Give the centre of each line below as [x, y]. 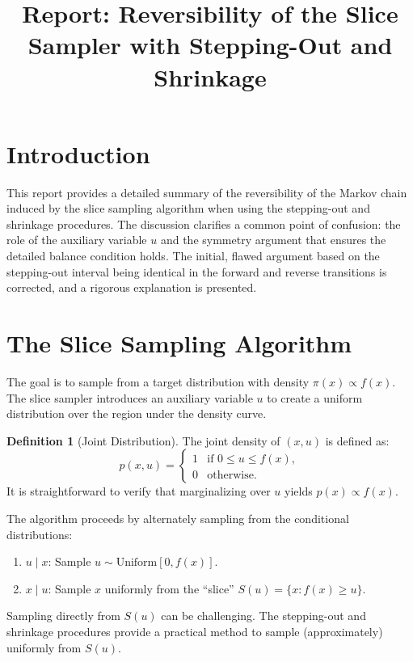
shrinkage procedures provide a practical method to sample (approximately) [195, 631]
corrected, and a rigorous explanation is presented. [132, 287]
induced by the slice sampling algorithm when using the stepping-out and [188, 208]
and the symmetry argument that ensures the [273, 240]
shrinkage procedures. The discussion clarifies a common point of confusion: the [204, 223]
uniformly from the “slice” [169, 588]
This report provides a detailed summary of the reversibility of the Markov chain [207, 192]
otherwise [230, 476]
